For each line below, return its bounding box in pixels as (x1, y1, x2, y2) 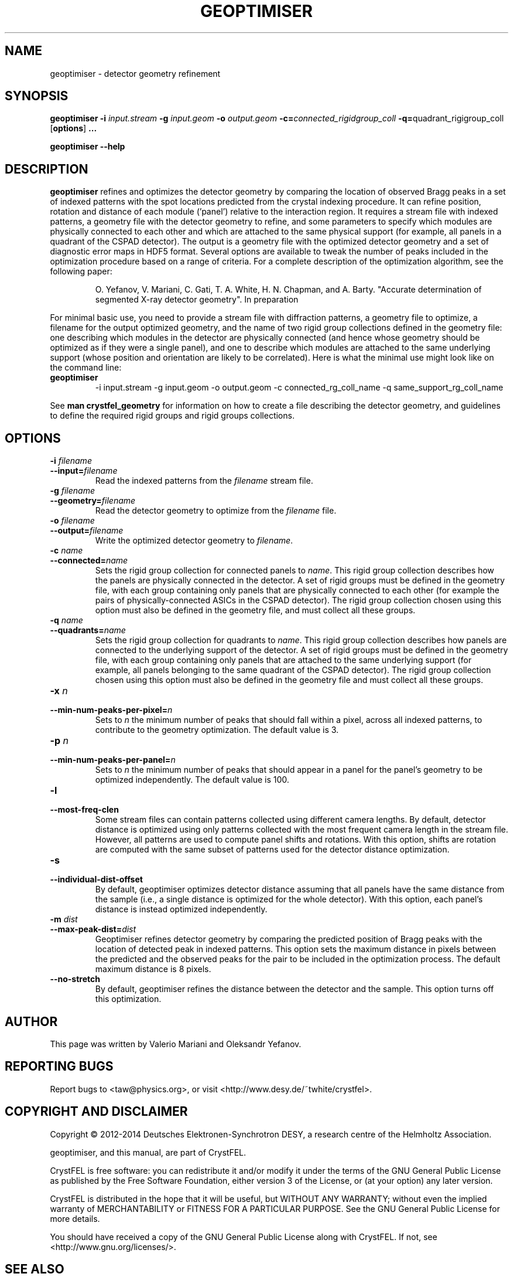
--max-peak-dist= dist (50, 924, 136, 935)
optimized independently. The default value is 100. (95, 775, 289, 785)
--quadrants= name (50, 625, 126, 636)
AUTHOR (5, 1014, 58, 1029)
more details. (50, 1213, 100, 1224)
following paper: (50, 266, 112, 277)
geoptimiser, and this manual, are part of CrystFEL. (50, 1147, 247, 1157)
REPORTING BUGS (5, 1059, 114, 1074)
